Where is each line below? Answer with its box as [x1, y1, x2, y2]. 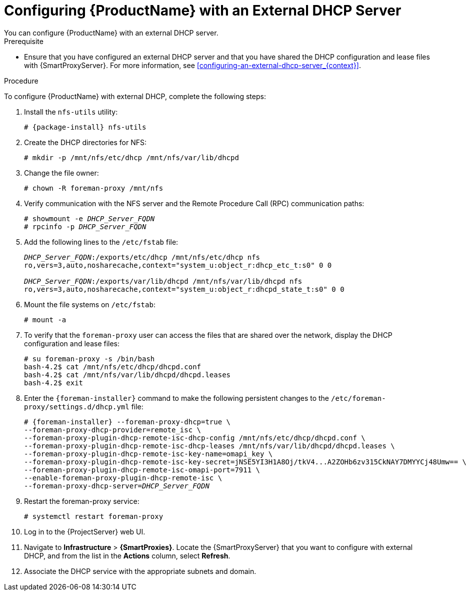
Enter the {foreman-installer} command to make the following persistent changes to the [24, 393, 329, 402]
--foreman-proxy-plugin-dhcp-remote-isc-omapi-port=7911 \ [24, 465, 260, 474]
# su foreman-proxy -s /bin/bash [24, 354, 155, 363]
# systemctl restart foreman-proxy [24, 512, 163, 520]
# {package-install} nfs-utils [24, 123, 146, 131]
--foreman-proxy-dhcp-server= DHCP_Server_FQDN [24, 481, 209, 490]
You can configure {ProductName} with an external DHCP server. [4, 28, 218, 37]
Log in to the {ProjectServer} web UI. [24, 527, 145, 536]
